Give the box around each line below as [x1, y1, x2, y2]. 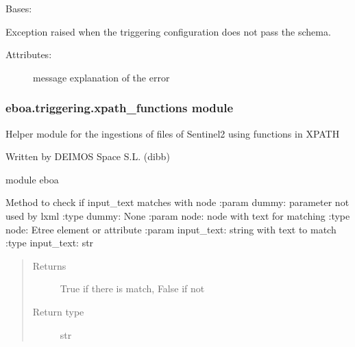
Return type [32, 304, 84, 318]
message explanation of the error [33, 70, 170, 84]
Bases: [5, 1, 32, 15]
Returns [32, 258, 66, 272]
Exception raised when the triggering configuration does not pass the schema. [5, 24, 331, 38]
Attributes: [5, 47, 52, 62]
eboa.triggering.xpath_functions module [5, 99, 234, 116]
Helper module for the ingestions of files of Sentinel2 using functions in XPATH [5, 126, 340, 140]
